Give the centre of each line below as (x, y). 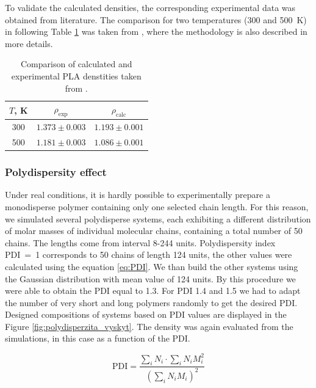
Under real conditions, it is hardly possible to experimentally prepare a (138, 195)
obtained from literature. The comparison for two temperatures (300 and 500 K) (156, 19)
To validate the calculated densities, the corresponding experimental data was (150, 7)
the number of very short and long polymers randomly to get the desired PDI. (151, 302)
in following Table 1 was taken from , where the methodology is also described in (156, 31)
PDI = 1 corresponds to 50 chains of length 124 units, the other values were (149, 254)
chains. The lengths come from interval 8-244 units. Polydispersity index (140, 242)
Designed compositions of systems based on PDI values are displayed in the (146, 314)
